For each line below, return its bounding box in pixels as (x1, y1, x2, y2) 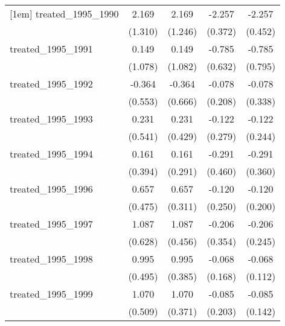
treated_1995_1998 (10, 252, 93, 266)
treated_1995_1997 (10, 217, 93, 231)
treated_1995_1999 (10, 287, 93, 301)
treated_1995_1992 (10, 77, 93, 91)
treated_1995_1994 (10, 147, 93, 161)
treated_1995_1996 (10, 182, 93, 196)
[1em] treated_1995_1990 (10, 7, 119, 21)
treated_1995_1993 (10, 112, 93, 126)
